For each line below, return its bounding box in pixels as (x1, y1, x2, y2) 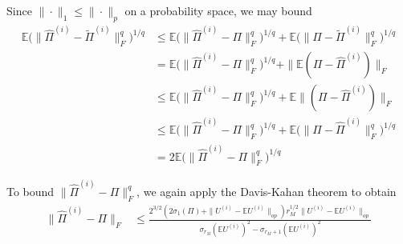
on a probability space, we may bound (124, 2, 312, 18)
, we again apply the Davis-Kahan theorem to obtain (136, 182, 397, 199)
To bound (6, 182, 55, 199)
